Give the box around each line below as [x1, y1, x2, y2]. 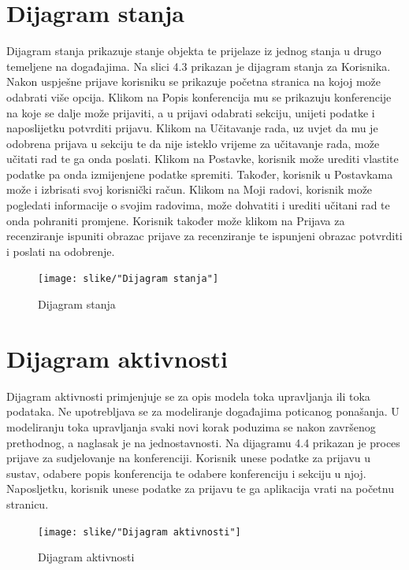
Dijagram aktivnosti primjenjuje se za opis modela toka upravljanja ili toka [6, 387, 370, 404]
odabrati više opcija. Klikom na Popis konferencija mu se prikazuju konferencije [6, 88, 392, 105]
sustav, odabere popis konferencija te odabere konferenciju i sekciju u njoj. [6, 465, 366, 481]
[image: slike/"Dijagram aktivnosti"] [38, 526, 241, 538]
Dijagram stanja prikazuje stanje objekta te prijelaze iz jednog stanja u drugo [6, 43, 381, 59]
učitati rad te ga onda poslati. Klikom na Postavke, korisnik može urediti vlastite [6, 150, 399, 167]
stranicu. [6, 495, 49, 512]
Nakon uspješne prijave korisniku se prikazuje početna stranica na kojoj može [6, 73, 381, 90]
